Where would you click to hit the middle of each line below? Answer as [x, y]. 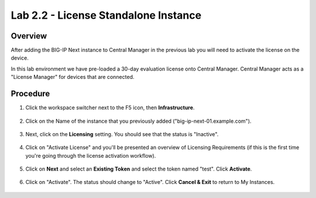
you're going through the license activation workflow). [91, 155]
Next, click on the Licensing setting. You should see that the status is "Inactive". [122, 134]
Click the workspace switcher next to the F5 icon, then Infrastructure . [110, 107]
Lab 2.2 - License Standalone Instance [106, 15]
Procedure [30, 94]
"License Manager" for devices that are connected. [73, 77]
